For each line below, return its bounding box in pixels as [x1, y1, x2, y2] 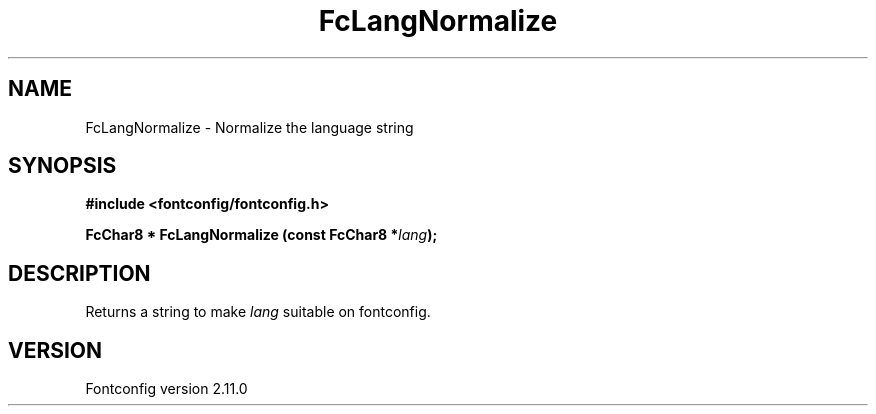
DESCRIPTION [8, 260, 151, 286]
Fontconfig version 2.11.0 [85, 380, 248, 398]
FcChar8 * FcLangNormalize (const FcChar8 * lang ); [85, 226, 438, 244]
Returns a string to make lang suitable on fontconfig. [85, 303, 431, 321]
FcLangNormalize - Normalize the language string [85, 118, 414, 136]
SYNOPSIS [8, 153, 117, 179]
